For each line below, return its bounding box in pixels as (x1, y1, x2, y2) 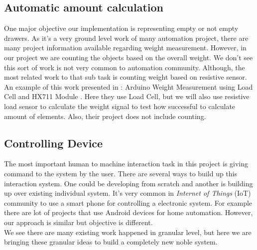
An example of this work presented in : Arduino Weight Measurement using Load (4, 81, 253, 92)
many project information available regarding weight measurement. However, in (4, 42, 247, 53)
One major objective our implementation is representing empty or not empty (4, 23, 239, 33)
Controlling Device (4, 135, 103, 150)
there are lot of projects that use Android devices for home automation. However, (4, 207, 253, 218)
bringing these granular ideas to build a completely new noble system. (4, 237, 218, 247)
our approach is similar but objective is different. (4, 217, 153, 227)
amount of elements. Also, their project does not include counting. (4, 111, 206, 121)
